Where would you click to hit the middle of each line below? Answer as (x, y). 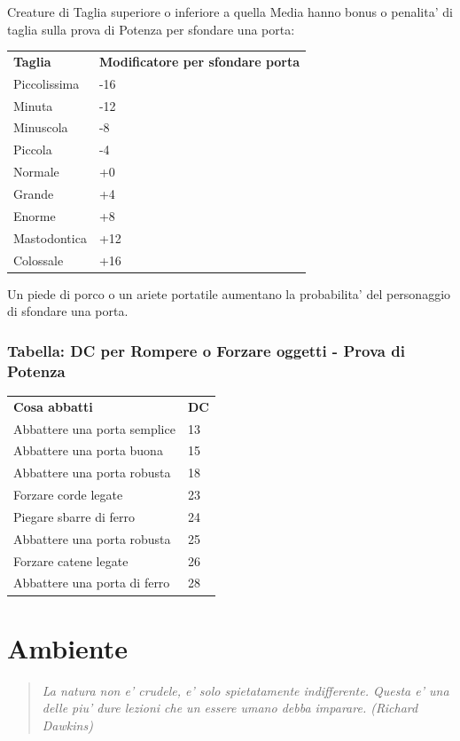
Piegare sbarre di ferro (74, 516)
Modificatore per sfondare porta (199, 61)
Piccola (33, 150)
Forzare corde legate (68, 495)
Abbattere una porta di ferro (92, 583)
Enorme (35, 215)
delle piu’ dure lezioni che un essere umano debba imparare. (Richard (230, 708)
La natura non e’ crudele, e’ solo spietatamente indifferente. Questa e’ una (246, 690)
